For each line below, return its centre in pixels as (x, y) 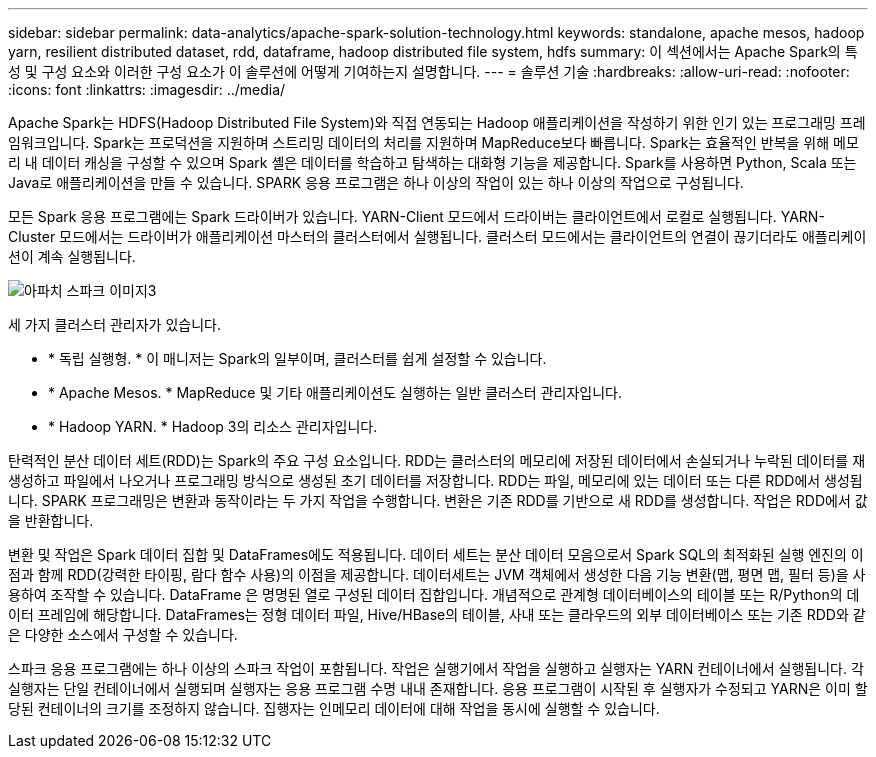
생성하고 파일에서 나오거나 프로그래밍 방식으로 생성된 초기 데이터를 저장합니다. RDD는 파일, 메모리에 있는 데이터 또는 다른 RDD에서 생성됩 (435, 480)
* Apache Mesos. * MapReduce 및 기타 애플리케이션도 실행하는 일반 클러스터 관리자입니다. (335, 392)
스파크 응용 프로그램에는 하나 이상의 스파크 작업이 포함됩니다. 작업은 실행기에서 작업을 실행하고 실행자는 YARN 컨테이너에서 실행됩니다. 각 (436, 668)
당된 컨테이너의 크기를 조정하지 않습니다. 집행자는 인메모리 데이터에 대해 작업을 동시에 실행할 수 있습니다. (334, 708)
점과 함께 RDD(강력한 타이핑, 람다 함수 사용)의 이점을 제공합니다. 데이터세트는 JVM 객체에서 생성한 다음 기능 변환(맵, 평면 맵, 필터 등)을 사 (437, 574)
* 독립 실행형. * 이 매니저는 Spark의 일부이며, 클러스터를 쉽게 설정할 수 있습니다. (297, 358)
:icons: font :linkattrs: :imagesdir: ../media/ (147, 89)
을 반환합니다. (51, 520)
